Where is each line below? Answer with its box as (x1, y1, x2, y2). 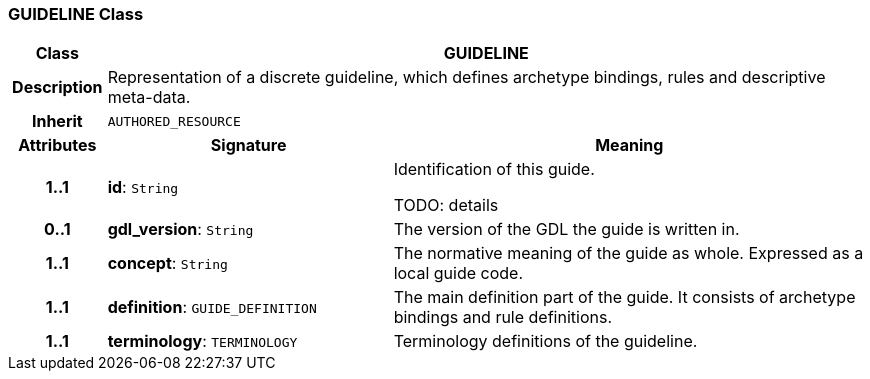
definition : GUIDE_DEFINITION (107, 297, 317, 318)
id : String (107, 177, 179, 198)
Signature (210, 135, 287, 156)
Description (12, 77, 103, 98)
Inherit (31, 111, 83, 132)
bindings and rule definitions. (393, 307, 613, 328)
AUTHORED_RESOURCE (107, 113, 241, 129)
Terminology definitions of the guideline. (393, 331, 698, 352)
